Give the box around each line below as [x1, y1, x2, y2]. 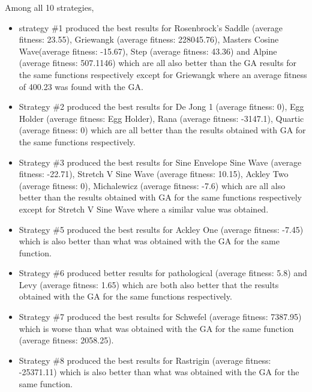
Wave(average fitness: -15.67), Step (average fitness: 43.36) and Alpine [19, 44, 277, 57]
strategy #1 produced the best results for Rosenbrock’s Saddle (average [19, 21, 283, 34]
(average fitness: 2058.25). [19, 334, 114, 346]
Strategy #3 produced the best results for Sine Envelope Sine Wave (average [19, 155, 302, 168]
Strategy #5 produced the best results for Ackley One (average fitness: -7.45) [19, 223, 304, 235]
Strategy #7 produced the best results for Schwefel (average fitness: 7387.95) [19, 310, 302, 323]
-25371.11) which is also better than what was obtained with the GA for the [19, 366, 299, 378]
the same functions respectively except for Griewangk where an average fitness [19, 68, 307, 80]
